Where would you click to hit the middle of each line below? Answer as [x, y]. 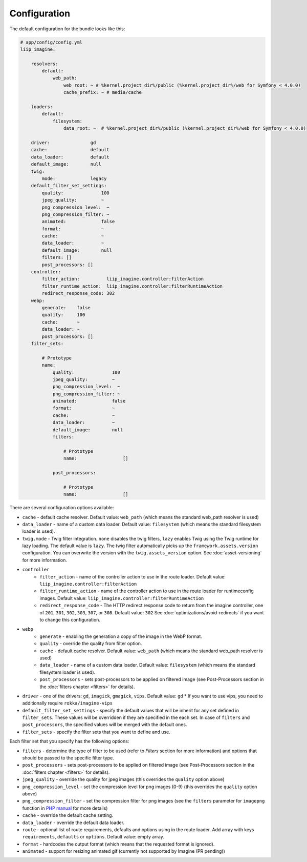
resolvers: [45, 64]
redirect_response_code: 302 [78, 293]
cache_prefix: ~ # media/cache [102, 93]
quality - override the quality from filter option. [91, 644]
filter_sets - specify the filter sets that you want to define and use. [96, 732]
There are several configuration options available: [62, 508]
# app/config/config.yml [51, 42]
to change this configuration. [70, 619]
